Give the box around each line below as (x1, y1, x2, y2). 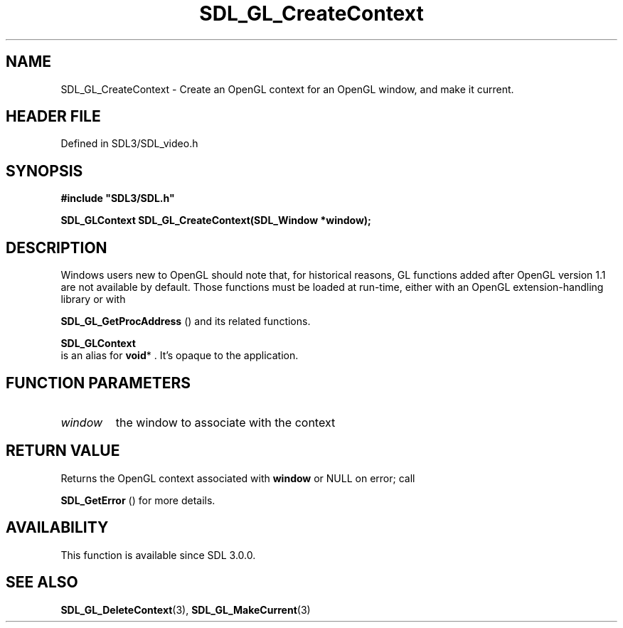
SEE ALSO (6, 573, 78, 592)
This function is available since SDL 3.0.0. (60, 548, 256, 561)
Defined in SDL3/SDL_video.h (60, 137, 198, 150)
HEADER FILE (6, 107, 101, 126)
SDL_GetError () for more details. (60, 494, 215, 506)
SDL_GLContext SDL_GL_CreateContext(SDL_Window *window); (60, 214, 371, 227)
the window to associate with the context (115, 415, 336, 430)
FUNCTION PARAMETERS (6, 373, 191, 392)
